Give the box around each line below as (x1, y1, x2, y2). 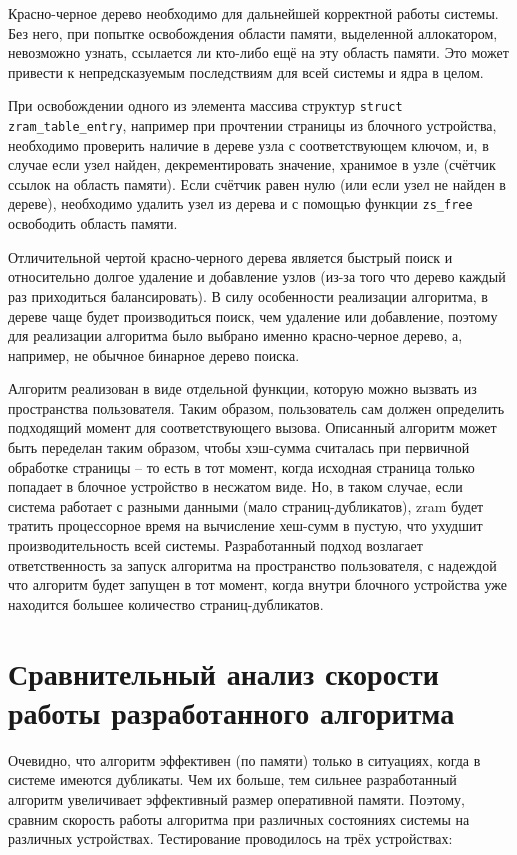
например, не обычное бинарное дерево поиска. (8, 344, 300, 365)
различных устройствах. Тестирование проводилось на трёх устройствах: (8, 828, 453, 849)
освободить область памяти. (8, 213, 178, 234)
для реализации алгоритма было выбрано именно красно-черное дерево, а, (8, 325, 463, 346)
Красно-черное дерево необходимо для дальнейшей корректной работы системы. (8, 3, 499, 23)
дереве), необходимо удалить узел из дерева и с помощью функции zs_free (8, 193, 473, 214)
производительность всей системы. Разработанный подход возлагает (8, 535, 423, 556)
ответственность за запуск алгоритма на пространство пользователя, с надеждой (8, 554, 497, 575)
